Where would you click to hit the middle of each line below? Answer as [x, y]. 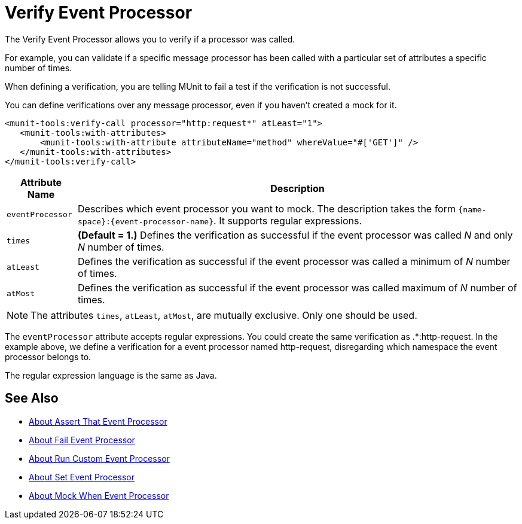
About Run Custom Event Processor [99, 458]
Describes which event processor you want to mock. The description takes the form [267, 208]
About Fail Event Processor [82, 440]
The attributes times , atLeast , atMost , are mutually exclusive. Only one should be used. [224, 315]
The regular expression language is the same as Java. [111, 375]
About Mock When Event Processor [99, 495]
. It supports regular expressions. [288, 220]
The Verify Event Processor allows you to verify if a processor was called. [150, 39]
